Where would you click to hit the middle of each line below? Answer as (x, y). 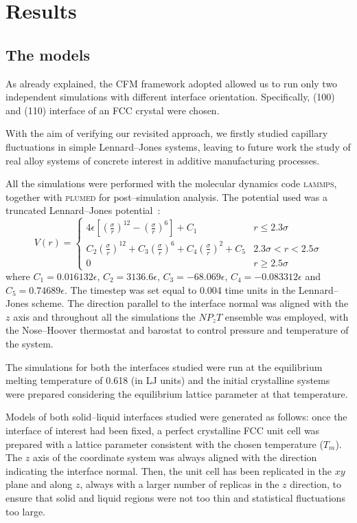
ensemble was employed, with (287, 316)
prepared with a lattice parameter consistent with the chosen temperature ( (164, 444)
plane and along (39, 484)
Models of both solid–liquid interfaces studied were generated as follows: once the (176, 417)
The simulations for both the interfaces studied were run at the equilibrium (164, 366)
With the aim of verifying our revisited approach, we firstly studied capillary (167, 133)
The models (48, 54)
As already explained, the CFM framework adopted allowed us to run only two (172, 83)
